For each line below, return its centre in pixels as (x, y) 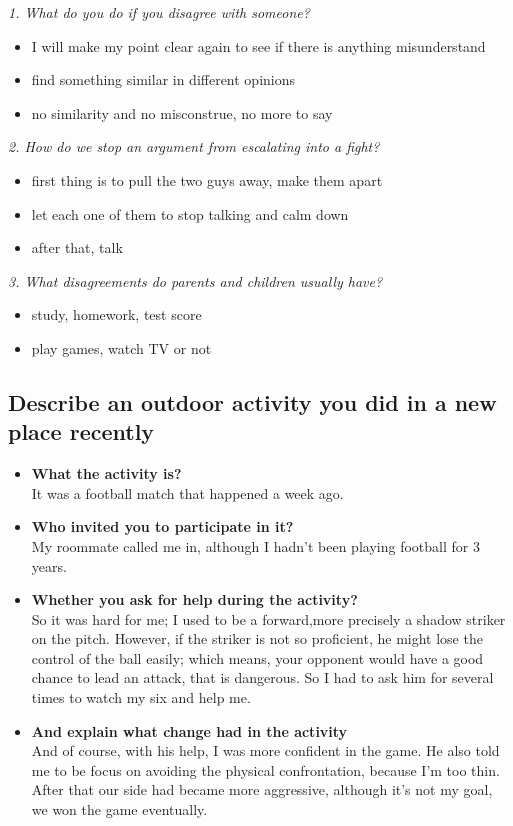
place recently (81, 431)
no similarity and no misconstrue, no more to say (182, 112)
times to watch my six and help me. (141, 697)
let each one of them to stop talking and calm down (190, 213)
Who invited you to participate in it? (162, 526)
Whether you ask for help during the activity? (194, 599)
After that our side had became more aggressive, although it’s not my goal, (262, 789)
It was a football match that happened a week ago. (187, 492)
